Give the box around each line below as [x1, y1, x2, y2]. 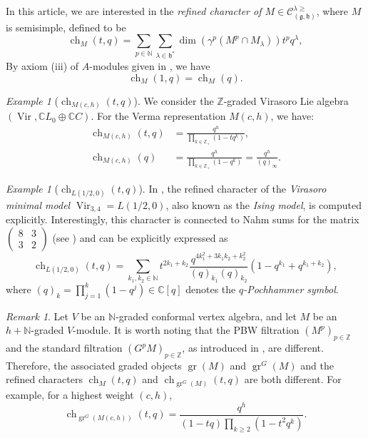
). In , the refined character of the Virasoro [138, 180, 327, 195]
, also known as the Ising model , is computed [165, 197, 362, 212]
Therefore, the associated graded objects [6, 357, 182, 372]
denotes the [185, 281, 236, 296]
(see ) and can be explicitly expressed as [52, 230, 228, 245]
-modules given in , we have [89, 58, 210, 73]
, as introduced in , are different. [182, 340, 324, 355]
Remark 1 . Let [6, 308, 69, 323]
